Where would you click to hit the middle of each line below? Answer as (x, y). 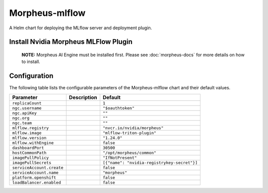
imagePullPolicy (31, 158)
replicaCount (27, 103)
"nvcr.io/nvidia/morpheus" (133, 128)
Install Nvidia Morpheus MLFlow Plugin (71, 42)
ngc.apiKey (25, 113)
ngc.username (27, 108)
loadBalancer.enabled (37, 182)
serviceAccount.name (35, 172)
